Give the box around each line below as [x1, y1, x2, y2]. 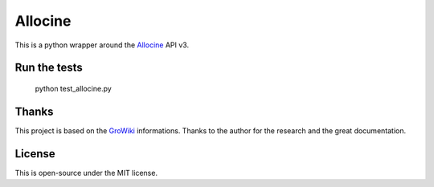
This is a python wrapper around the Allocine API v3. [14, 40, 189, 50]
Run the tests [14, 61, 84, 75]
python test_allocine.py [35, 83, 112, 93]
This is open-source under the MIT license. [14, 168, 158, 177]
